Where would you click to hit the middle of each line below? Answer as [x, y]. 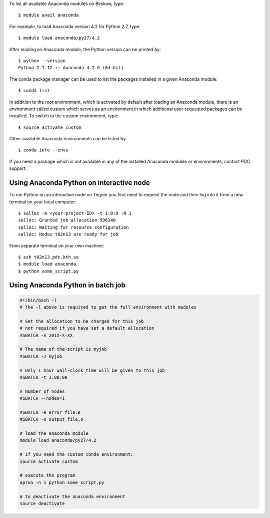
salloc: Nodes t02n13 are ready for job [68, 234]
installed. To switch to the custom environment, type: [64, 116]
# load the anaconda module [54, 434]
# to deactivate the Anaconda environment [72, 496]
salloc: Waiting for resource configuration [74, 227]
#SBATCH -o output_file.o [51, 419]
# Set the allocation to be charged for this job [82, 321]
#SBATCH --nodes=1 [42, 399]
